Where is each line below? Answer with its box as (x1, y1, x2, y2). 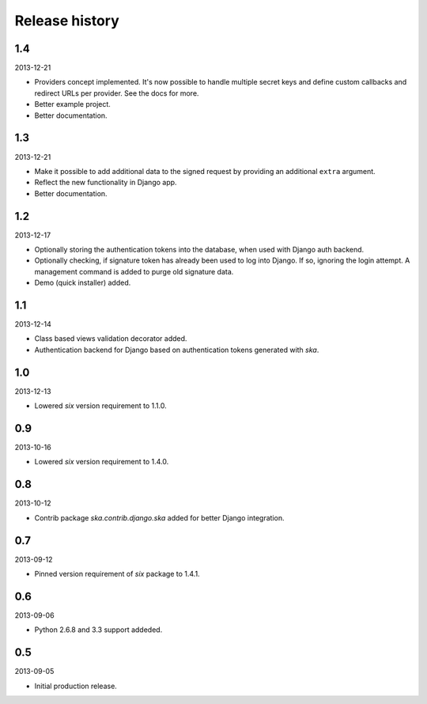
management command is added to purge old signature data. (34, 267, 234, 276)
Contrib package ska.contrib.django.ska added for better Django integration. (34, 513, 285, 522)
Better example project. (34, 100, 111, 109)
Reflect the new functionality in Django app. (34, 178, 177, 187)
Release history (14, 12, 120, 29)
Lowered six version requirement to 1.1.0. (34, 401, 167, 411)
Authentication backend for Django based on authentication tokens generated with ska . (34, 345, 319, 354)
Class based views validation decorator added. (34, 334, 187, 343)
